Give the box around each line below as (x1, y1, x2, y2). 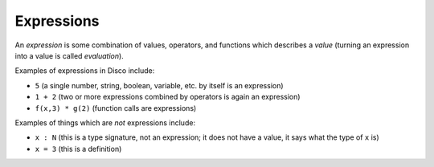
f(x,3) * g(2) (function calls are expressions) (35, 103, 197, 112)
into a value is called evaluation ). (14, 51, 124, 60)
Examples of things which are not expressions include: (14, 117, 196, 128)
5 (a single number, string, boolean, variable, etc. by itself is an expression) (35, 80, 285, 90)
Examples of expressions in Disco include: (14, 66, 155, 75)
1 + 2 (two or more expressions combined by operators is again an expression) (35, 92, 301, 102)
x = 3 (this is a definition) (35, 144, 122, 153)
